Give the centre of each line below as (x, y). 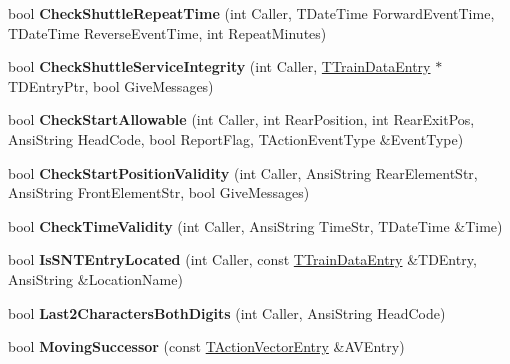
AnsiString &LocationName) (95, 278)
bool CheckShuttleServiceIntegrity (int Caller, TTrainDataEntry (219, 66)
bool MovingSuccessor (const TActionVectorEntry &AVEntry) (206, 346)
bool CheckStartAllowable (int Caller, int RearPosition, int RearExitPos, (241, 119)
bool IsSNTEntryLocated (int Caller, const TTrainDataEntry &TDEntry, (242, 259)
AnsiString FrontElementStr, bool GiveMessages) (159, 192)
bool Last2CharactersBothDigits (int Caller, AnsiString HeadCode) (227, 312)
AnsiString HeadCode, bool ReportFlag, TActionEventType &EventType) (236, 138)
